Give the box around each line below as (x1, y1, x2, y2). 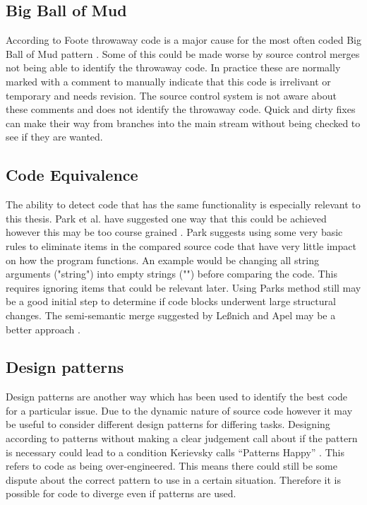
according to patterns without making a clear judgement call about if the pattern (6, 431, 358, 446)
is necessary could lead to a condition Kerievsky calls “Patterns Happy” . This (6, 444, 344, 459)
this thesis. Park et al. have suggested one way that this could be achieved (6, 210, 327, 225)
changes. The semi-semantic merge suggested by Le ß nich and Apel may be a (6, 307, 336, 322)
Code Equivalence (6, 164, 138, 186)
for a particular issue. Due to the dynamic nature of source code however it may (6, 403, 353, 417)
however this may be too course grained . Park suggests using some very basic (6, 225, 343, 239)
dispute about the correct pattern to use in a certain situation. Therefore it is (6, 472, 341, 487)
